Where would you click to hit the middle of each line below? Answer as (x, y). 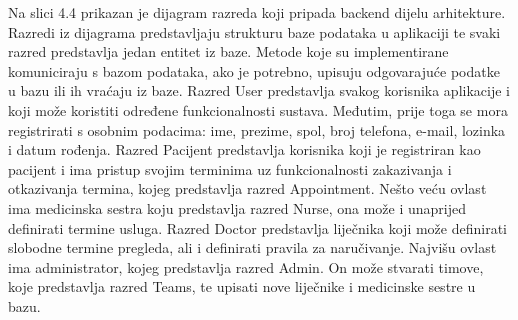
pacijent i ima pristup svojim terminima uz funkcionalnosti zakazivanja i (230, 168)
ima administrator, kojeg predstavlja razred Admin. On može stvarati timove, (246, 266)
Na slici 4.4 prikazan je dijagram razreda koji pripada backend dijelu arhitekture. (257, 12)
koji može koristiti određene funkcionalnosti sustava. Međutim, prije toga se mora (258, 109)
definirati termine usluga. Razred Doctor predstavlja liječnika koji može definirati (257, 227)
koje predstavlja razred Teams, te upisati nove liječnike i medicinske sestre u (242, 286)
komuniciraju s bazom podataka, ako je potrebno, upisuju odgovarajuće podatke (254, 70)
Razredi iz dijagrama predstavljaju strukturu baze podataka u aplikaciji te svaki (254, 31)
